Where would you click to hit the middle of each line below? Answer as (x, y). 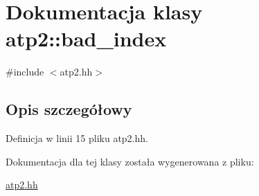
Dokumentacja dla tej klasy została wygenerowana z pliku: (130, 161)
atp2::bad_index (86, 38)
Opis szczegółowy (69, 109)
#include (25, 72)
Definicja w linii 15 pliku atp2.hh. (77, 138)
